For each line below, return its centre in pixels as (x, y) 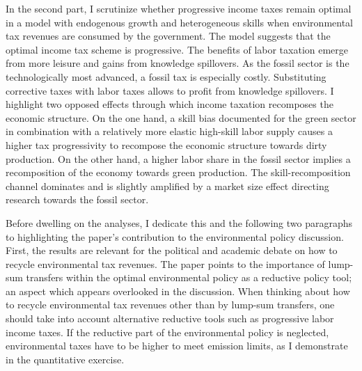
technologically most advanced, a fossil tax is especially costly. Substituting (166, 76)
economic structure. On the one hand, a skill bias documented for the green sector (181, 117)
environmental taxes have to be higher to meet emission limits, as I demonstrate (177, 346)
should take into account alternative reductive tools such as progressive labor (170, 318)
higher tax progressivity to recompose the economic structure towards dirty (166, 144)
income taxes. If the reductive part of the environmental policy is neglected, (167, 332)
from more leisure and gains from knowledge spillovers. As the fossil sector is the (178, 63)
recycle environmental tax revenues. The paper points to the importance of (165, 263)
